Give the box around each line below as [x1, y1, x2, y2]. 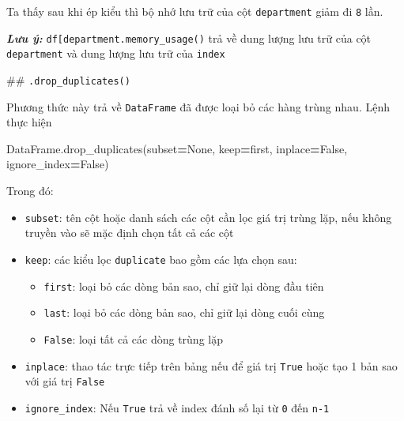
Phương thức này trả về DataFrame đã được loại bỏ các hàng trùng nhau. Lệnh [6, 98, 390, 115]
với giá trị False [25, 373, 105, 389]
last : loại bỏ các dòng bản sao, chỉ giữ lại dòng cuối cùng [43, 304, 325, 321]
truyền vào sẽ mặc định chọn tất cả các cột [25, 224, 234, 241]
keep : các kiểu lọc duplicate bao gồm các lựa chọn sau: [25, 250, 297, 267]
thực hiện [6, 114, 52, 130]
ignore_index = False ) [6, 156, 109, 172]
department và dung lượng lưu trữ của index [6, 45, 225, 62]
